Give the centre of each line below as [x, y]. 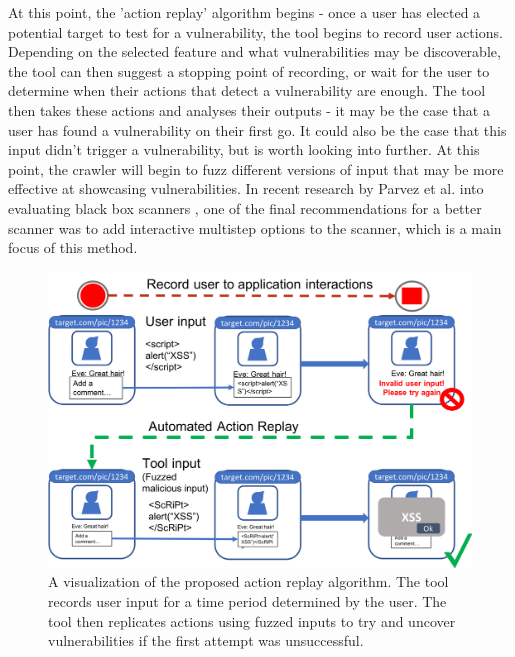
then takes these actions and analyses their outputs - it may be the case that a [249, 109]
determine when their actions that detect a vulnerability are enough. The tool [247, 90]
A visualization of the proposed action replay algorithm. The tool [248, 581]
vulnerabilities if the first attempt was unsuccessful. [206, 640]
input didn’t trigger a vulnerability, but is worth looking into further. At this [244, 149]
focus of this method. [73, 247]
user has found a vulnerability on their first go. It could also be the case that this [257, 129]
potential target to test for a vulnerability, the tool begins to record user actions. [255, 31]
